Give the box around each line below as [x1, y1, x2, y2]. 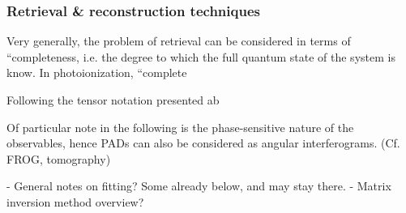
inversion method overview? [6, 193, 144, 210]
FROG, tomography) [6, 150, 111, 167]
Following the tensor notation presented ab [6, 92, 220, 108]
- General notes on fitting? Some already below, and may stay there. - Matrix [6, 177, 391, 194]
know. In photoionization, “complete [6, 64, 187, 81]
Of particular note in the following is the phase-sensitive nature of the [6, 118, 354, 135]
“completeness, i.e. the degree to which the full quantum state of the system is [6, 48, 395, 65]
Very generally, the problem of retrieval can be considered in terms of [6, 32, 351, 49]
